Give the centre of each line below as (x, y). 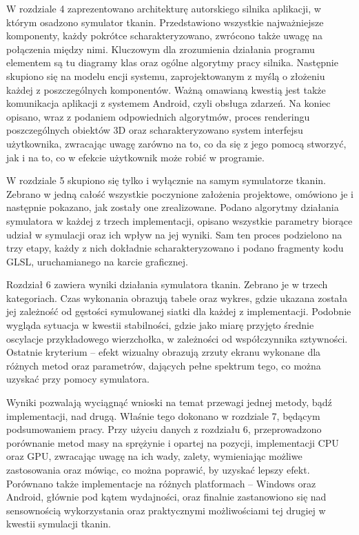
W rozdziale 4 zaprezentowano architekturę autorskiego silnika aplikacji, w (164, 8)
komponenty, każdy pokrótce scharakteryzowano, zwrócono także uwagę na (165, 36)
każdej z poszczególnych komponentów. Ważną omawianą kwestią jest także (166, 89)
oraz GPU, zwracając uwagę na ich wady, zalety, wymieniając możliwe (154, 456)
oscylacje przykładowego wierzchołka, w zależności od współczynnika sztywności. (177, 338)
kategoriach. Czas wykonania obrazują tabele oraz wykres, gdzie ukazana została (177, 297)
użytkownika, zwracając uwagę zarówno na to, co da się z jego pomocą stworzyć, (176, 143)
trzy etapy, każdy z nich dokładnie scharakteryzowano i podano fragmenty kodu (175, 248)
